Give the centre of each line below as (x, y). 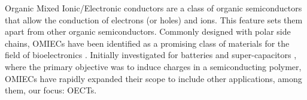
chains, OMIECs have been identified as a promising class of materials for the (147, 43)
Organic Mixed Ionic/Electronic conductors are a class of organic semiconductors (153, 8)
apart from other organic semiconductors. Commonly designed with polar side (148, 31)
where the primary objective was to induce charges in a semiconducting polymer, (153, 66)
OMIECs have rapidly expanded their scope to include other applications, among (153, 78)
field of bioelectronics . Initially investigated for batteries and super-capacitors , (151, 55)
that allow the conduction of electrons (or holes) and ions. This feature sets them (154, 19)
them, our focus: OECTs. (51, 90)
